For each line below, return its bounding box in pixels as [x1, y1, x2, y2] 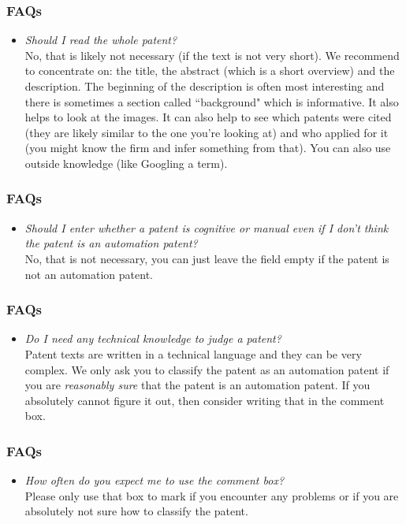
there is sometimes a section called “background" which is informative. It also [24, 93, 399, 110]
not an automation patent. [24, 266, 153, 282]
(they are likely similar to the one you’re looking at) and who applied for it [24, 124, 389, 140]
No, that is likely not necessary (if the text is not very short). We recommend [24, 46, 400, 63]
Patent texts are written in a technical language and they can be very [24, 345, 362, 362]
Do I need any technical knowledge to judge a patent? [24, 330, 281, 347]
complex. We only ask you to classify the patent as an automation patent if [24, 361, 389, 377]
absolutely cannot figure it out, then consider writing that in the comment [24, 392, 385, 408]
